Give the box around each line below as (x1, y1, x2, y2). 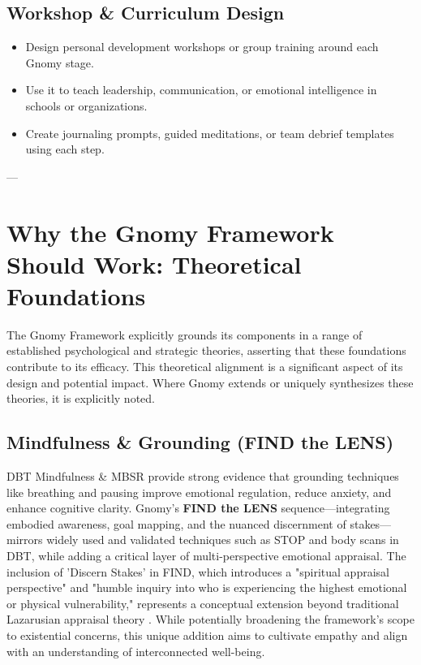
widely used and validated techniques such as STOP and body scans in (46, 531, 399, 548)
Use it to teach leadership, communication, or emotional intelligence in (25, 81, 377, 98)
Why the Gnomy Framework (6, 215, 334, 248)
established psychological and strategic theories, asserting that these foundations (6, 342, 406, 359)
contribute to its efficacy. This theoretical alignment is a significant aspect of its (6, 358, 403, 375)
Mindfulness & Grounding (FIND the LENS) (6, 430, 394, 455)
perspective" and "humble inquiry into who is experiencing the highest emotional (6, 579, 407, 596)
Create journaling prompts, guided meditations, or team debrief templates (25, 124, 394, 141)
